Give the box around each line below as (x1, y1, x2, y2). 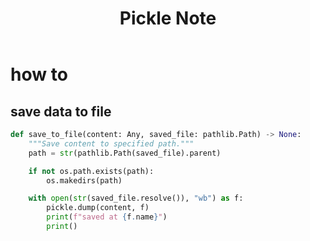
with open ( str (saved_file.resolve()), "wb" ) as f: (28, 193, 244, 204)
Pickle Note (119, 7, 217, 30)
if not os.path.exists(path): (28, 166, 155, 176)
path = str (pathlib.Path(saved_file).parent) (28, 148, 222, 158)
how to (10, 63, 68, 86)
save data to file (10, 103, 112, 120)
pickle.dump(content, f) (46, 203, 150, 213)
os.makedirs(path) (46, 175, 123, 186)
